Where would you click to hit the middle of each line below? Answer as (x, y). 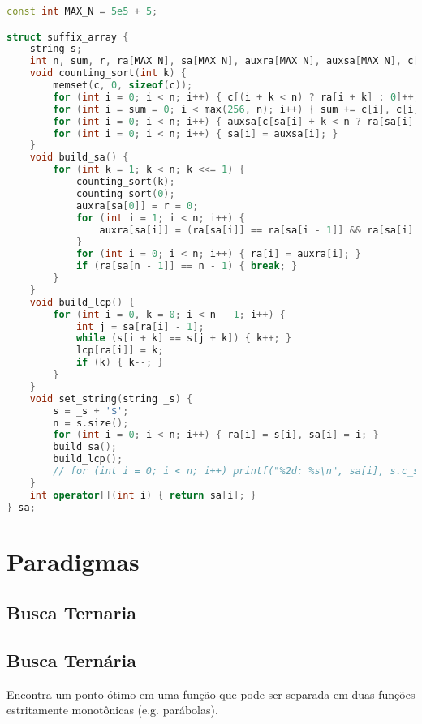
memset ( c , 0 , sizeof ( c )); (123, 86)
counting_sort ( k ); (125, 182)
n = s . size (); (91, 423)
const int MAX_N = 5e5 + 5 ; (82, 11)
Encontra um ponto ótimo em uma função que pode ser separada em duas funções (211, 694)
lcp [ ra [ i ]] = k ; (120, 351)
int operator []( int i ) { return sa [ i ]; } (143, 495)
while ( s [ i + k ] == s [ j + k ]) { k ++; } (184, 338)
